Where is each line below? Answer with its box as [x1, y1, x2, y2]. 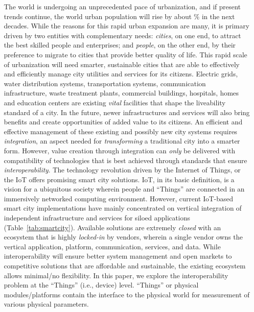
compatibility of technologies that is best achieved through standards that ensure [4, 155, 247, 165]
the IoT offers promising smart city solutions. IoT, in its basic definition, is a [4, 174, 234, 184]
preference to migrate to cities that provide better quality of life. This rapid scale [4, 49, 248, 59]
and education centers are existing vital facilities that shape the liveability [4, 97, 226, 107]
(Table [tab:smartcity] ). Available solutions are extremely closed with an [4, 222, 221, 232]
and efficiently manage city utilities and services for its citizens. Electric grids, [4, 69, 238, 79]
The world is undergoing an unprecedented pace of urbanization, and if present [4, 1, 241, 11]
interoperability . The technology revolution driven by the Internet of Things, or [4, 165, 241, 175]
